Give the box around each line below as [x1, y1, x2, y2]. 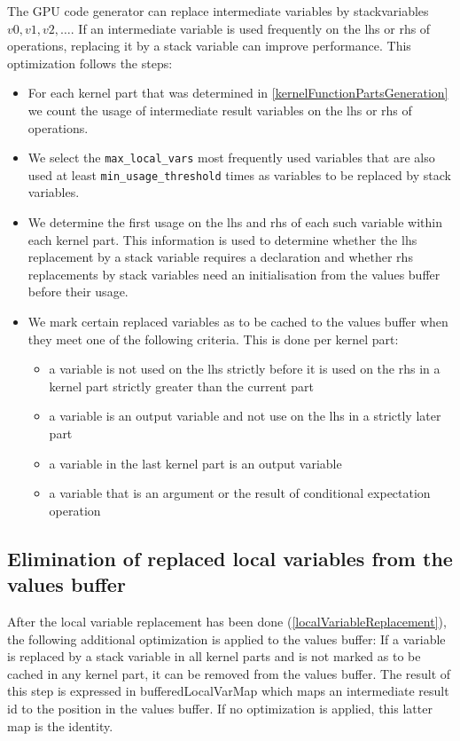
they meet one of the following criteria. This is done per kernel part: [27, 329, 399, 348]
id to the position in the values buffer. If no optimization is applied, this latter [7, 698, 433, 717]
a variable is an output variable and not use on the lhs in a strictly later [49, 406, 441, 425]
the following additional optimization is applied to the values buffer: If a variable [7, 629, 446, 648]
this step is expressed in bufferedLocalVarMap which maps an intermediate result [7, 682, 449, 700]
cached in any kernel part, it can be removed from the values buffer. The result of [7, 664, 451, 682]
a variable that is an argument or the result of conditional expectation [49, 484, 431, 502]
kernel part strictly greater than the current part [49, 376, 314, 395]
